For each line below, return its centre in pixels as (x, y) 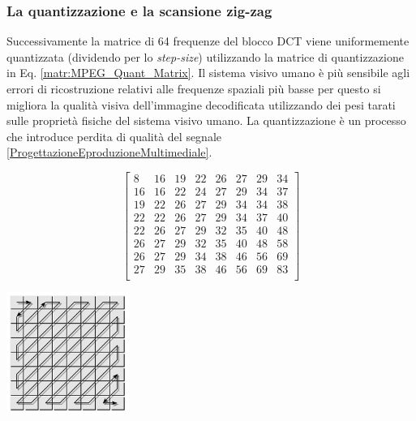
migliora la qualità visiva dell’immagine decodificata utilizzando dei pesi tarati (201, 104)
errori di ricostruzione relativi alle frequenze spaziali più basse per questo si (194, 88)
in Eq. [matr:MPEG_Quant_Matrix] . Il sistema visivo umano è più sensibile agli (208, 73)
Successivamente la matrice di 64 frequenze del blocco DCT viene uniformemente (208, 41)
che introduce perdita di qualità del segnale (114, 136)
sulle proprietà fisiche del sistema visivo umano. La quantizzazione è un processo (206, 120)
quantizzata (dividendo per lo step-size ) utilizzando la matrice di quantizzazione (205, 56)
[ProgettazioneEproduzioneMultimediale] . (109, 152)
